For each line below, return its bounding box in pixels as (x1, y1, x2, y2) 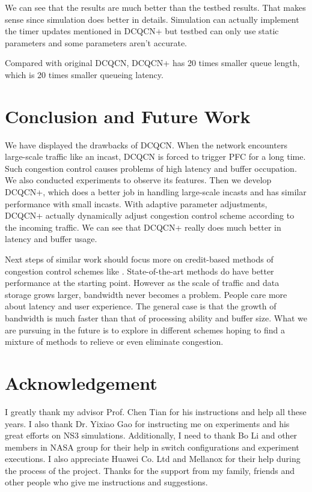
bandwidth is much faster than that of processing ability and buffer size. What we (5, 312, 307, 324)
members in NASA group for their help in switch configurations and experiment (5, 440, 299, 453)
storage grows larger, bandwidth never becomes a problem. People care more (5, 288, 287, 300)
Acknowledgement (5, 370, 158, 395)
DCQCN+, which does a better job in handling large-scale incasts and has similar (5, 186, 307, 198)
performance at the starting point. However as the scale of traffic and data (5, 276, 280, 289)
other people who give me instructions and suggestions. (5, 476, 208, 488)
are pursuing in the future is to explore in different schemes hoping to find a (5, 323, 286, 336)
